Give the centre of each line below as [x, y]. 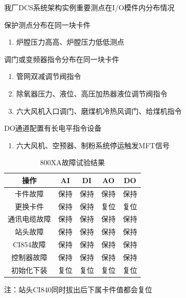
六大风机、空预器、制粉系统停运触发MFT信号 [93, 145]
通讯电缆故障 [29, 219]
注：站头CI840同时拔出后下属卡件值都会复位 [78, 289]
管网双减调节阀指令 [49, 76]
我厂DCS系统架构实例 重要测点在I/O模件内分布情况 [89, 7]
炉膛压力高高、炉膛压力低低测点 [70, 42]
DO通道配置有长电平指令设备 [53, 128]
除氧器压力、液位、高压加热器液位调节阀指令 [92, 93]
